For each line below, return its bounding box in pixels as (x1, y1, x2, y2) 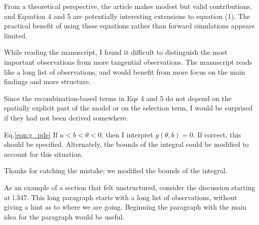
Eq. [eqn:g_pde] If (4, 129, 58, 139)
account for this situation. (4, 148, 83, 159)
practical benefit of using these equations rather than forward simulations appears (4, 20, 255, 31)
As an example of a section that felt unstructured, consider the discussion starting (4, 182, 256, 192)
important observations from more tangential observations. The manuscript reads (4, 56, 253, 67)
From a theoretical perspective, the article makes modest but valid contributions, (4, 1, 252, 11)
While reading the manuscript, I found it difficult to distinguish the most (4, 47, 228, 57)
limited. (4, 30, 27, 40)
